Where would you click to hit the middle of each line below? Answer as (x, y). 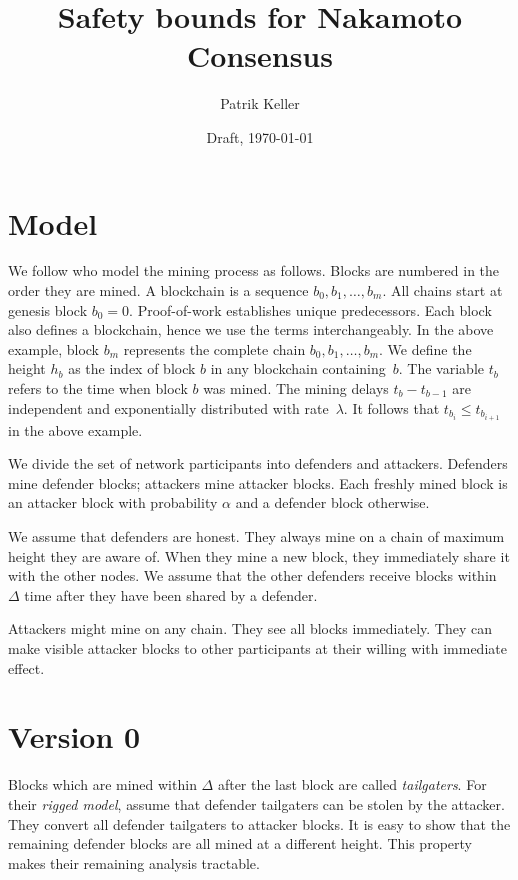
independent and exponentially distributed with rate (168, 407)
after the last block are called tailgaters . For (352, 784)
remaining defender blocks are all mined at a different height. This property (240, 843)
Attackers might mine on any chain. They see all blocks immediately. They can (250, 628)
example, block (53, 348)
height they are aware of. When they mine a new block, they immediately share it (259, 555)
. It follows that (391, 407)
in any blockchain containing (298, 368)
